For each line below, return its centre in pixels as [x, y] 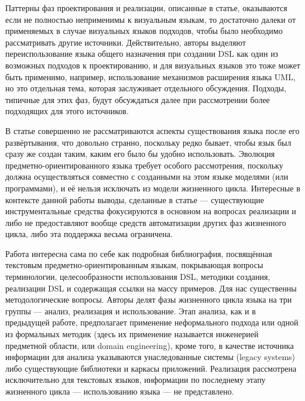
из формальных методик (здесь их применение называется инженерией [132, 334]
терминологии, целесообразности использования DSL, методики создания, [138, 277]
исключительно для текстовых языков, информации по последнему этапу [136, 380]
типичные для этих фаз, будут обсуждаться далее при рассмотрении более [138, 99]
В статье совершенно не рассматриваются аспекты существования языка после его [152, 130]
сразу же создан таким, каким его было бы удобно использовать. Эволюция [140, 154]
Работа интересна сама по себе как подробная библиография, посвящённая [139, 253]
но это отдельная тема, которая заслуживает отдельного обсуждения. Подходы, [146, 88]
